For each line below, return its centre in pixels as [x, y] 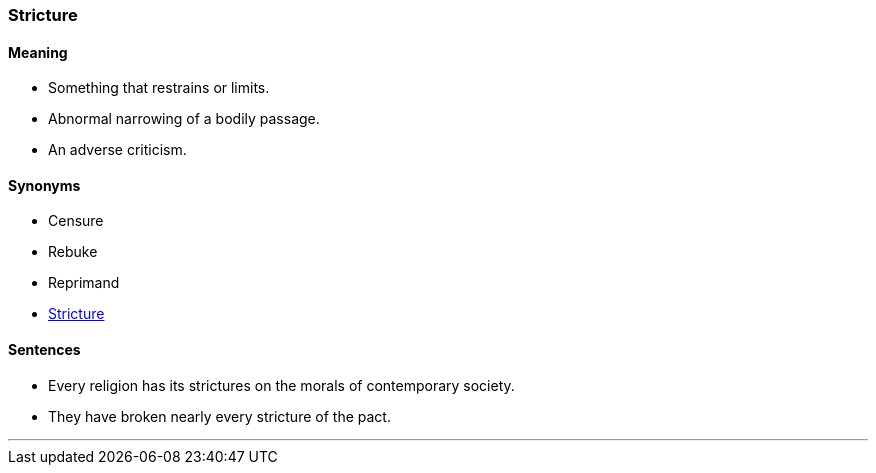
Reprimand [84, 283]
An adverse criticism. [117, 150]
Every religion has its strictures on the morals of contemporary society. [281, 385]
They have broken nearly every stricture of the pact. [219, 416]
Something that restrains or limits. [159, 88]
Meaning [38, 52]
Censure [76, 221]
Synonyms [44, 185]
